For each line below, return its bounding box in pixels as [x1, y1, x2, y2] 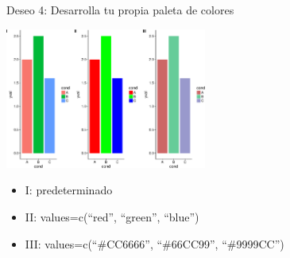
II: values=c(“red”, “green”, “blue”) [25, 209, 199, 225]
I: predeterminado [25, 182, 113, 198]
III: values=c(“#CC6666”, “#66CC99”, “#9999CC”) [25, 235, 284, 252]
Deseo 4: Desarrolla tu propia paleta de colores [6, 2, 234, 18]
